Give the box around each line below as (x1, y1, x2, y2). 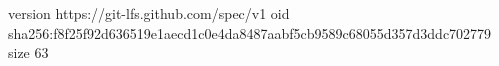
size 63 (8, 42, 49, 63)
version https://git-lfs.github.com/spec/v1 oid (8, 3, 290, 23)
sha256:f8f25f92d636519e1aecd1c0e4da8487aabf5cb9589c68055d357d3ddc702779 (8, 22, 492, 43)
